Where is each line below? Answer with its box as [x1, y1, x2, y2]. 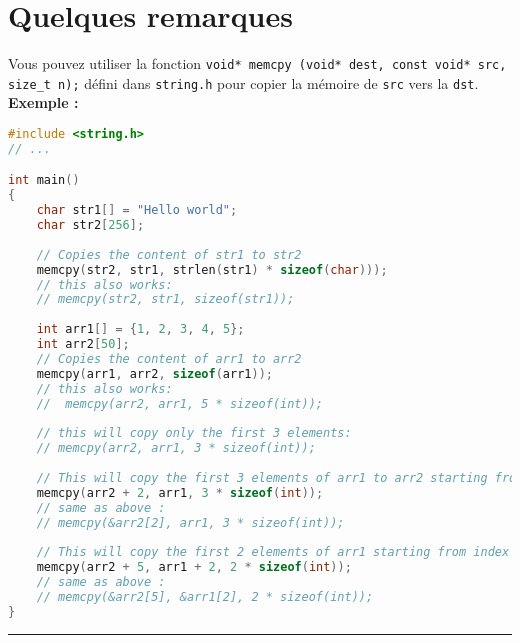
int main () [8, 173, 80, 188]
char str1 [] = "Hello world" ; [36, 203, 238, 218]
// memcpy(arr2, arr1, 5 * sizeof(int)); [36, 396, 323, 411]
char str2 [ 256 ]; [36, 218, 145, 233]
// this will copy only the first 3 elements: [36, 426, 352, 441]
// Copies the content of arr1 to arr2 [36, 351, 302, 366]
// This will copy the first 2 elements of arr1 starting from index [36, 545, 510, 560]
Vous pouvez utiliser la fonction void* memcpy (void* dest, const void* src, [8, 53, 507, 74]
